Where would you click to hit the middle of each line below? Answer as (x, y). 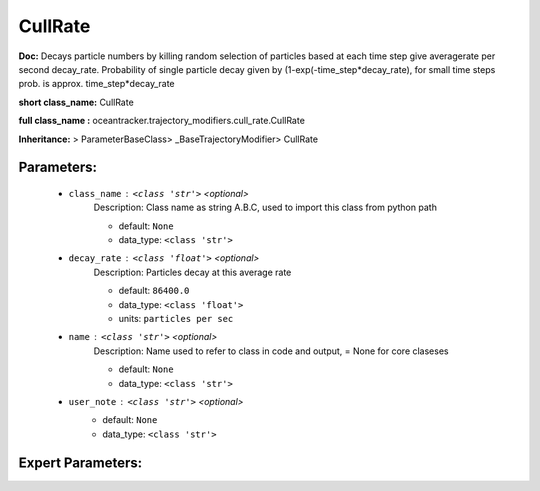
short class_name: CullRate (76, 102)
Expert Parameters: (80, 462)
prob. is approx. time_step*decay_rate (96, 84)
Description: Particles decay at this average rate (192, 272)
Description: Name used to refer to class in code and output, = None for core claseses (271, 351)
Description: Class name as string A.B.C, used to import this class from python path (265, 207)
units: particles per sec (176, 319)
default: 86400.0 (154, 291)
